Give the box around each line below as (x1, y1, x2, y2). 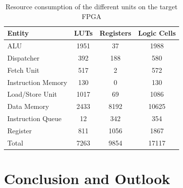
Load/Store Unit (7, 89, 57, 99)
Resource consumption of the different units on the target (5, 1, 178, 11)
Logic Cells (138, 28, 176, 38)
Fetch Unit (7, 64, 40, 75)
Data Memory (7, 101, 49, 111)
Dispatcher (7, 52, 40, 63)
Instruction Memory (7, 77, 67, 87)
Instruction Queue (7, 113, 61, 124)
